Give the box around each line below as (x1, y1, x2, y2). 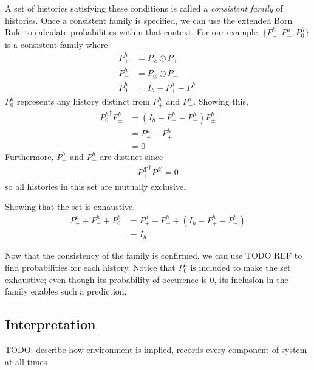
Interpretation (5, 315, 96, 333)
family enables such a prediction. (5, 285, 127, 298)
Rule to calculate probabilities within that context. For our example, (5, 26, 260, 38)
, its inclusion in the (214, 273, 288, 285)
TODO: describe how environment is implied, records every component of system (5, 343, 307, 355)
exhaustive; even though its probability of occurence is (5, 273, 207, 285)
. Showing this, (193, 95, 248, 108)
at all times (5, 355, 47, 368)
